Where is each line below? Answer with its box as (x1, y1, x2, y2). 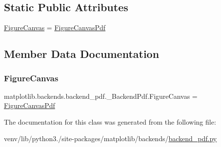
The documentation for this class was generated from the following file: (4, 116, 216, 127)
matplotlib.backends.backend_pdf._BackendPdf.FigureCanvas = (4, 91, 198, 101)
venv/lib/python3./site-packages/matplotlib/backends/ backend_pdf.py (4, 133, 217, 143)
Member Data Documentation (4, 46, 160, 61)
